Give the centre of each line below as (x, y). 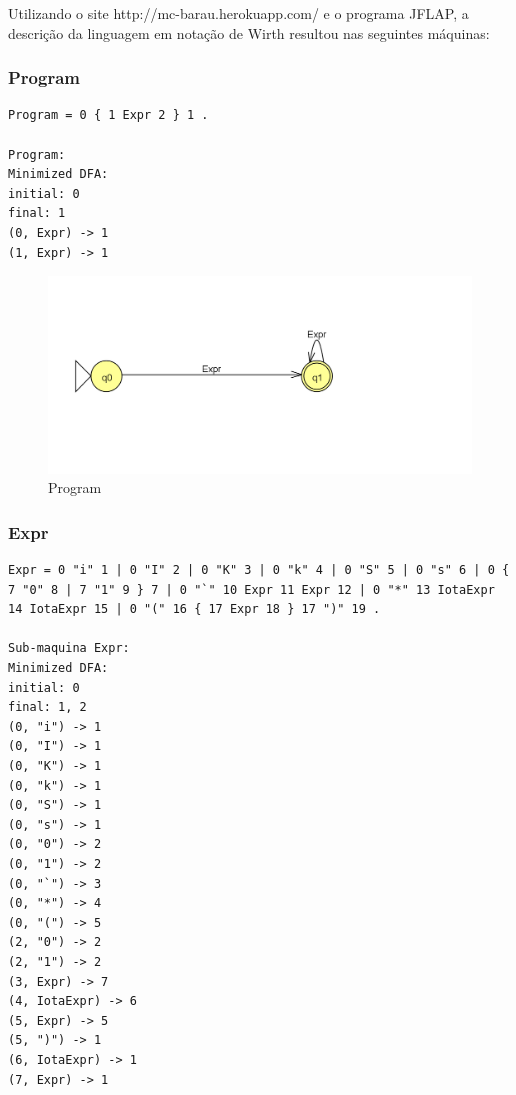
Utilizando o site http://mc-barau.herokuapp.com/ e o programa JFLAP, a (238, 13)
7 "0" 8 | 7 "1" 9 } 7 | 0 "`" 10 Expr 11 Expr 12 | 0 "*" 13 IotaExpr (251, 589)
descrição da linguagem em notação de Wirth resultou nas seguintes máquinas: (249, 32)
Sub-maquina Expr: (69, 648)
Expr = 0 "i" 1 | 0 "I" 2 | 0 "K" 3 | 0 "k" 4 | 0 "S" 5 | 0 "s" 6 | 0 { (259, 570)
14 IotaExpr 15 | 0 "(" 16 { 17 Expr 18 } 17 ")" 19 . (194, 609)
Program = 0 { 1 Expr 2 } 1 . (108, 115)
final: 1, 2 (47, 707)
